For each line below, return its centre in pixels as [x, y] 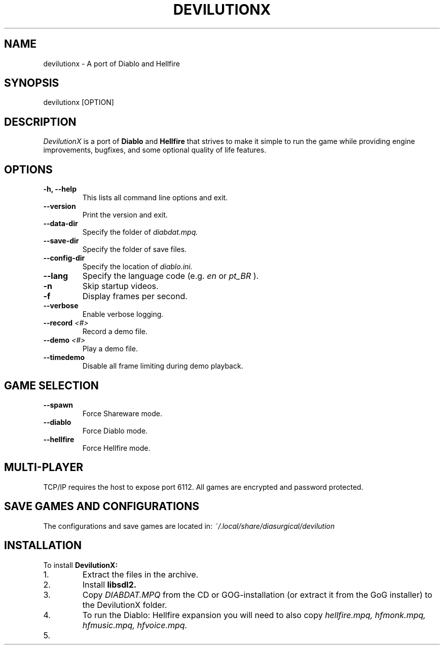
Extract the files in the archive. [140, 574]
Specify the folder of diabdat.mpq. [140, 232]
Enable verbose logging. [123, 314]
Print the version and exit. [125, 215]
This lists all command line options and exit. [155, 198]
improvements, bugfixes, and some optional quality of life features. [155, 150]
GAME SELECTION [51, 385]
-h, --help [60, 189]
